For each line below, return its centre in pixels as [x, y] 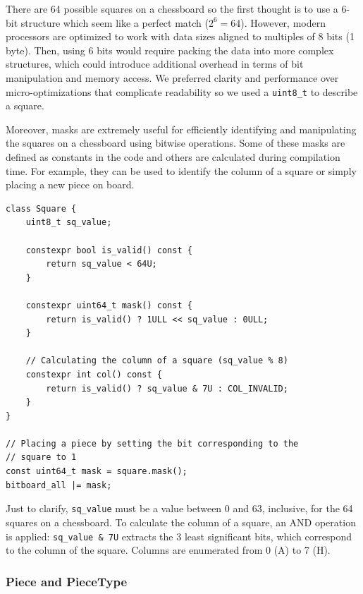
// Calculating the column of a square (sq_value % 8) [157, 361]
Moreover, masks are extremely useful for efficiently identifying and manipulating [181, 129]
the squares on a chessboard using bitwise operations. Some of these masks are [176, 143]
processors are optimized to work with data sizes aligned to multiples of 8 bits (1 [180, 36]
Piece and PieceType [67, 581]
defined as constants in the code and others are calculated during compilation [173, 157]
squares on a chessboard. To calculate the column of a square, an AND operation [181, 522]
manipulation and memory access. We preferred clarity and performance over [172, 77]
